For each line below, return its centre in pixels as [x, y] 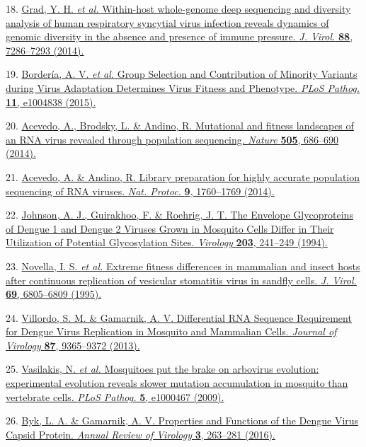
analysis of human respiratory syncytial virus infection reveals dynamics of [167, 22]
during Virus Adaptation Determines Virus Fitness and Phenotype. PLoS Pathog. [183, 87]
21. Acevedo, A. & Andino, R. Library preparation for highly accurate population [183, 176]
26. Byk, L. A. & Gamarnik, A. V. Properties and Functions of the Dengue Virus [182, 420]
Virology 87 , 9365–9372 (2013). [73, 345]
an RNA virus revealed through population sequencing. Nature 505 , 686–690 [172, 139]
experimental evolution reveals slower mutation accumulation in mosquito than [177, 383]
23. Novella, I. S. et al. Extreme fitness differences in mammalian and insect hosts [183, 266]
